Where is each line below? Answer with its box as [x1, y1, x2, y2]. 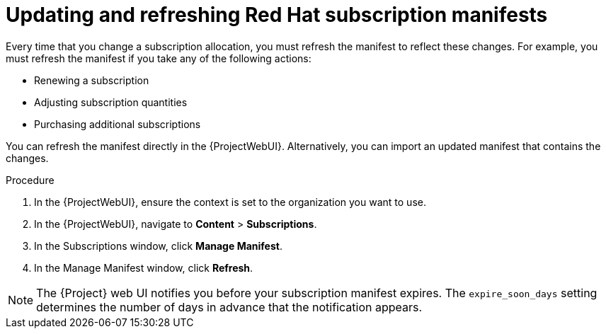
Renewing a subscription [34, 74, 149, 86]
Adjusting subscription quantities [34, 96, 188, 108]
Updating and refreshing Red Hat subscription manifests [6, 3, 548, 27]
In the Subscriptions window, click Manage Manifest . [34, 239, 282, 252]
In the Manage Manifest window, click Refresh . [34, 261, 253, 274]
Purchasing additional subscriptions [34, 117, 201, 130]
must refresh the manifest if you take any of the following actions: [6, 52, 311, 64]
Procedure [6, 173, 55, 186]
